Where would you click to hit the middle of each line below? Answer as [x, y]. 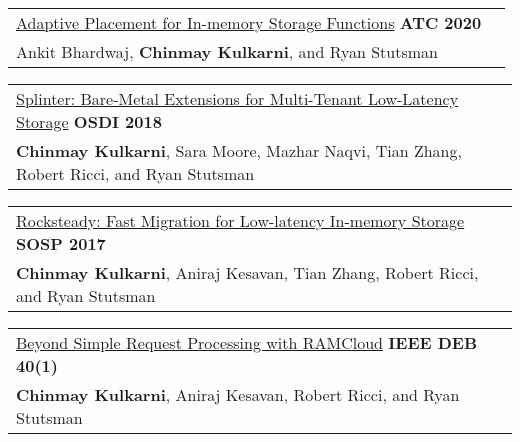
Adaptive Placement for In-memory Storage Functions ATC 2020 [249, 22]
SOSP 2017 [61, 243]
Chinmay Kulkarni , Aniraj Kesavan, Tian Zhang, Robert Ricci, [247, 272]
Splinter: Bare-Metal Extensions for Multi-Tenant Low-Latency [237, 98]
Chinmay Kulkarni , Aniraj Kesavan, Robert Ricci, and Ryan [238, 394]
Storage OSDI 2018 [89, 121]
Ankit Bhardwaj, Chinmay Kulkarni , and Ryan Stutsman [227, 51]
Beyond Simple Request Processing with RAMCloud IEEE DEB [247, 342]
